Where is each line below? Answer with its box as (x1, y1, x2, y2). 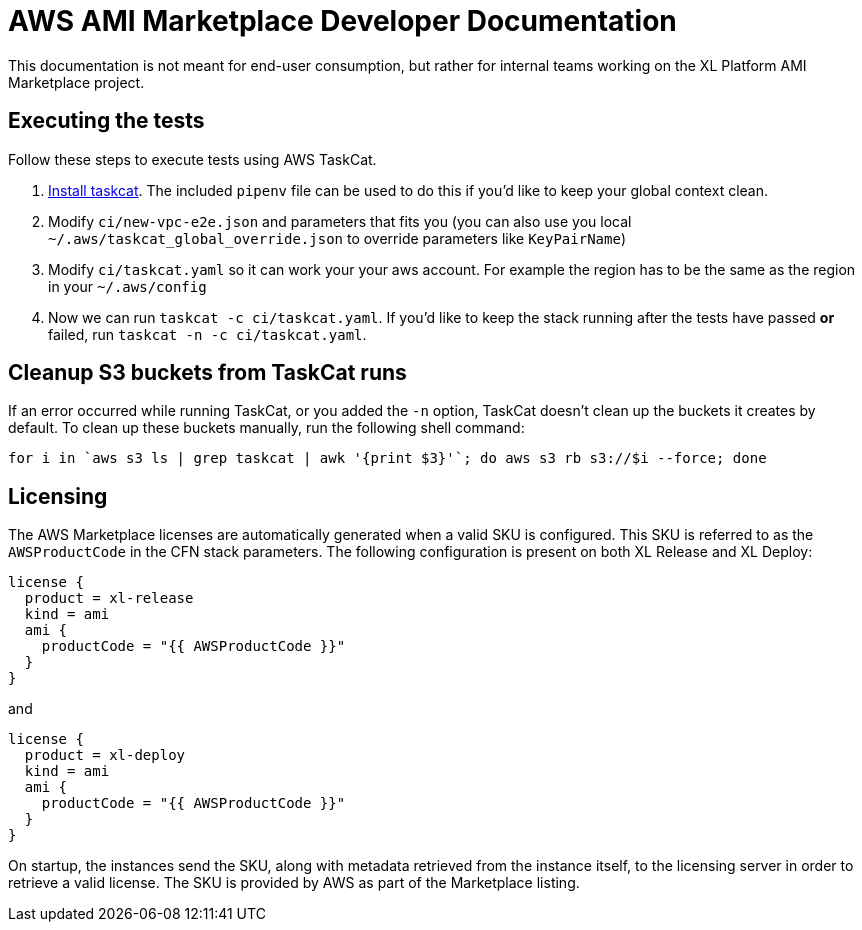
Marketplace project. (8, 73, 145, 91)
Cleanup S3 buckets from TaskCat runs (8, 360, 407, 386)
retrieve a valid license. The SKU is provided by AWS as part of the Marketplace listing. (8, 874, 580, 892)
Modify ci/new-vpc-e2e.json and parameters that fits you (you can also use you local (48, 212, 632, 230)
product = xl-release (24, 590, 194, 607)
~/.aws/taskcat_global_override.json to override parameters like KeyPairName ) (48, 229, 626, 247)
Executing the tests (8, 108, 205, 134)
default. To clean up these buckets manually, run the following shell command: (8, 419, 525, 437)
